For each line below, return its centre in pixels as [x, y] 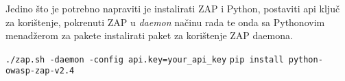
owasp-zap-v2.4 [40, 71]
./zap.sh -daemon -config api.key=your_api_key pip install [145, 59]
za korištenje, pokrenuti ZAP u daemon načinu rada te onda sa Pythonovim [165, 22]
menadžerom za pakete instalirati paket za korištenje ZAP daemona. [149, 35]
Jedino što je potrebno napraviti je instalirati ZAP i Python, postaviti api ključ [173, 8]
